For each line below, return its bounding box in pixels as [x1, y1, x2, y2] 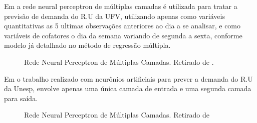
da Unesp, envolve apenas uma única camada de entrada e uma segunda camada [4, 83, 251, 94]
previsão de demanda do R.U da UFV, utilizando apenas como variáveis [4, 10, 225, 21]
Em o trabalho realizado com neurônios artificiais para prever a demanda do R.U [4, 73, 253, 84]
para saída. [4, 93, 38, 103]
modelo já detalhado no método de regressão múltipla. [4, 40, 171, 50]
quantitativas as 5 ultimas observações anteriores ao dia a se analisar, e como [4, 20, 241, 31]
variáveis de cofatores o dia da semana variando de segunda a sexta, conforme [4, 30, 242, 40]
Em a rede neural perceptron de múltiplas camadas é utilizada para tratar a [4, 1, 237, 11]
